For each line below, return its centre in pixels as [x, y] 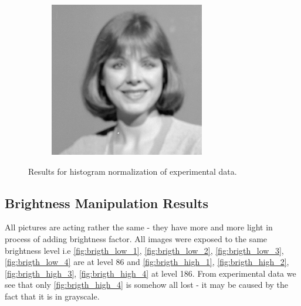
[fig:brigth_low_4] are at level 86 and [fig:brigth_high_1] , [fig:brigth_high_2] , [147, 262]
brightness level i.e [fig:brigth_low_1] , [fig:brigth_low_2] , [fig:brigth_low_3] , [144, 250]
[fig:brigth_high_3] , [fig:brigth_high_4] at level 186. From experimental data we [150, 273]
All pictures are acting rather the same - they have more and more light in [139, 227]
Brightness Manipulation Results [107, 203]
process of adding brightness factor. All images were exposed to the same [136, 238]
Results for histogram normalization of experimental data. [133, 171]
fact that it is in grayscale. [52, 296]
